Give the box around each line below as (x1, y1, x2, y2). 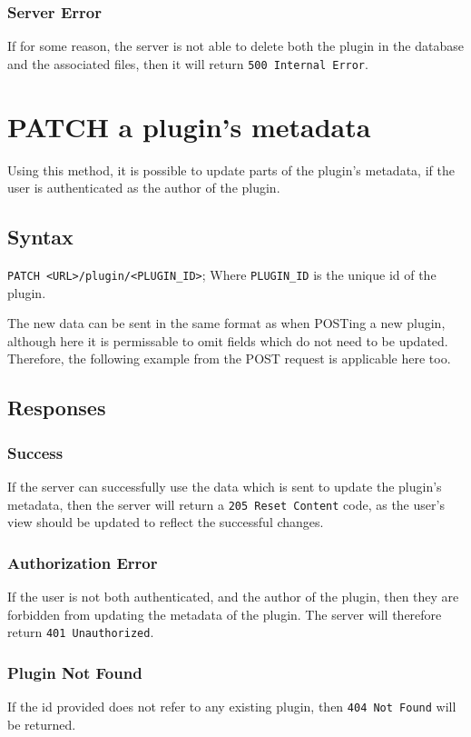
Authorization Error (7, 551, 158, 573)
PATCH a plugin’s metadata (7, 107, 371, 144)
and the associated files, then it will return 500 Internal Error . (7, 54, 368, 73)
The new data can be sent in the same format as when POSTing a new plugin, (7, 314, 446, 333)
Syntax (7, 223, 74, 251)
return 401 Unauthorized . (7, 622, 154, 642)
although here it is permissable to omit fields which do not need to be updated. (7, 331, 448, 350)
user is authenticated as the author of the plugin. (7, 178, 280, 197)
